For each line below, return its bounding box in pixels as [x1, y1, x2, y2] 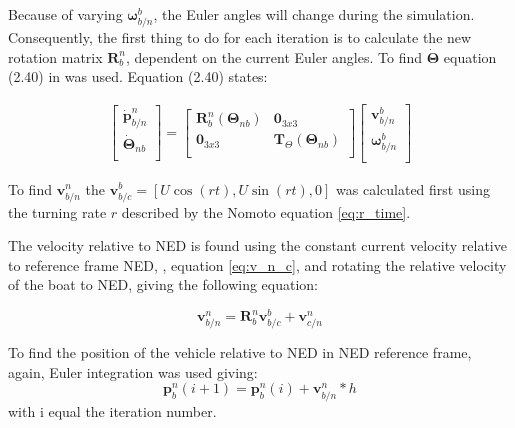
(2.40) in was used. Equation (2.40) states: [8, 66, 268, 87]
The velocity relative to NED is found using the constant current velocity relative [8, 235, 507, 256]
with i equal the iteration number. [8, 400, 217, 421]
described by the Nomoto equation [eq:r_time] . [121, 201, 411, 222]
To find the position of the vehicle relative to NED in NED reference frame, [8, 342, 472, 363]
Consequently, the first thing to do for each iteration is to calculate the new [8, 27, 472, 48]
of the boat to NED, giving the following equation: [8, 274, 318, 295]
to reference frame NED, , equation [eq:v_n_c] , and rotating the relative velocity [8, 254, 507, 275]
